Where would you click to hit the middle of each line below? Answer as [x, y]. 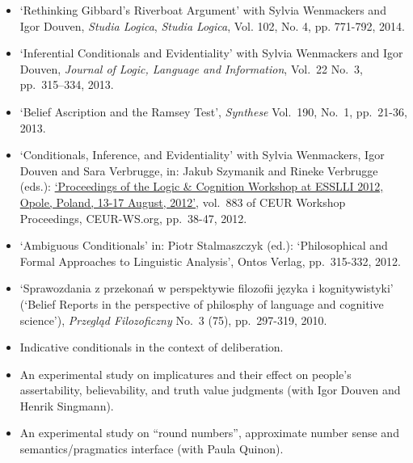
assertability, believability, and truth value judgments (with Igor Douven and [210, 390]
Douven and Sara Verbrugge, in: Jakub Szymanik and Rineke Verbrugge [199, 170]
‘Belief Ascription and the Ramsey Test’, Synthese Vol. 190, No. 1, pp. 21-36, [213, 111]
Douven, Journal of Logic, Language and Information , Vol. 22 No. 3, [191, 68]
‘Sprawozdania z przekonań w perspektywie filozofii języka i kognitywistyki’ [206, 288]
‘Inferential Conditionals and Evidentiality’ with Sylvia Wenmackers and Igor [211, 53]
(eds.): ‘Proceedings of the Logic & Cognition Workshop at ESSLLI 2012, [202, 186]
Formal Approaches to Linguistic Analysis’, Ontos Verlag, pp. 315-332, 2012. [210, 261]
